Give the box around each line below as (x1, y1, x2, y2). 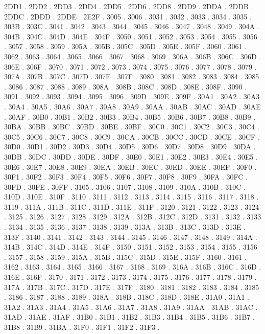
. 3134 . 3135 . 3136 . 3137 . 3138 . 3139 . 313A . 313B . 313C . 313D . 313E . (4, 221, 246, 232)
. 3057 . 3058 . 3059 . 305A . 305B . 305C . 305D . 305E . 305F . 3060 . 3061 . (4, 41, 247, 52)
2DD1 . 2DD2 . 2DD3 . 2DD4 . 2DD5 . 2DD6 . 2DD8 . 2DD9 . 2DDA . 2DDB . (4, 1, 253, 11)
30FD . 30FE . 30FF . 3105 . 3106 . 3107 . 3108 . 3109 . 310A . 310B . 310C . (4, 181, 246, 192)
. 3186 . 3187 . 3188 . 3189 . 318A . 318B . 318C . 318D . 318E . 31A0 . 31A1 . (4, 292, 250, 302)
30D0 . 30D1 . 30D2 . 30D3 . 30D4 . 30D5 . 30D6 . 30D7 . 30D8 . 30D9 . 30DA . (4, 141, 256, 152)
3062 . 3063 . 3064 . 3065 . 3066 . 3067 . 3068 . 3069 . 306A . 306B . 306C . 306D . (4, 51, 261, 61)
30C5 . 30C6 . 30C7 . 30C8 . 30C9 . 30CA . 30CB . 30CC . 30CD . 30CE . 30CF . (4, 131, 260, 142)
